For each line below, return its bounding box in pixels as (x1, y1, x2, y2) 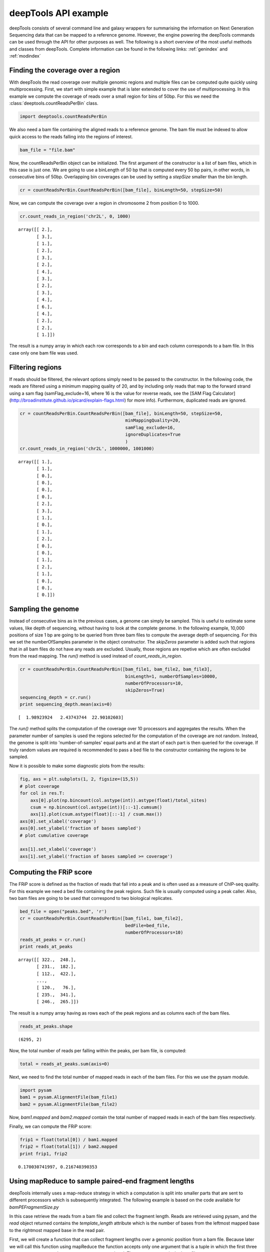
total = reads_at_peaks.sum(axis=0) (19, 1061, 110, 1067)
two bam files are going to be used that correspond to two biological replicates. (9, 895, 173, 901)
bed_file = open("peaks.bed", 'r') (19, 908, 107, 914)
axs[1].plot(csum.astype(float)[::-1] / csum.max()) (30, 811, 162, 817)
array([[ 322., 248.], (18, 957, 76, 963)
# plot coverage (19, 783, 60, 789)
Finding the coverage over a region (9, 66, 120, 75)
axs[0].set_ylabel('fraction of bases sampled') (19, 825, 141, 831)
